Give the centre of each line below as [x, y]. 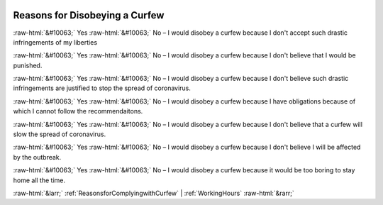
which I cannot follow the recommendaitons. [78, 111]
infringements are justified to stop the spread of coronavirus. [102, 88]
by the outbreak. [37, 157]
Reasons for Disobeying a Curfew [89, 15]
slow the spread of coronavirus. [60, 134]
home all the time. [39, 180]
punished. [28, 65]
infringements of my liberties [55, 42]
